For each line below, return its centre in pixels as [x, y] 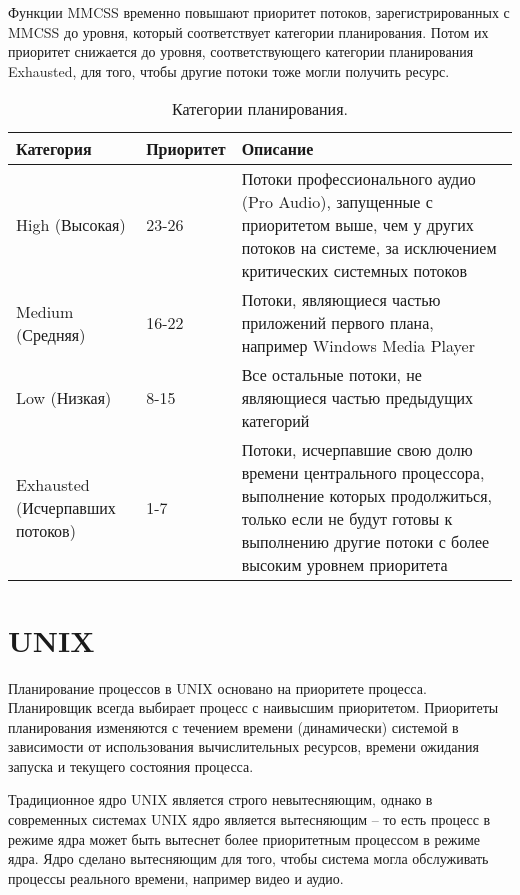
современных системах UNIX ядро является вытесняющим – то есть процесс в [249, 819]
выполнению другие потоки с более [365, 542]
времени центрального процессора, [363, 473]
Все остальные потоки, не [331, 375]
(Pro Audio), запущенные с [337, 202]
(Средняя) [51, 334]
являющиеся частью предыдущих [357, 398]
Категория [54, 149]
